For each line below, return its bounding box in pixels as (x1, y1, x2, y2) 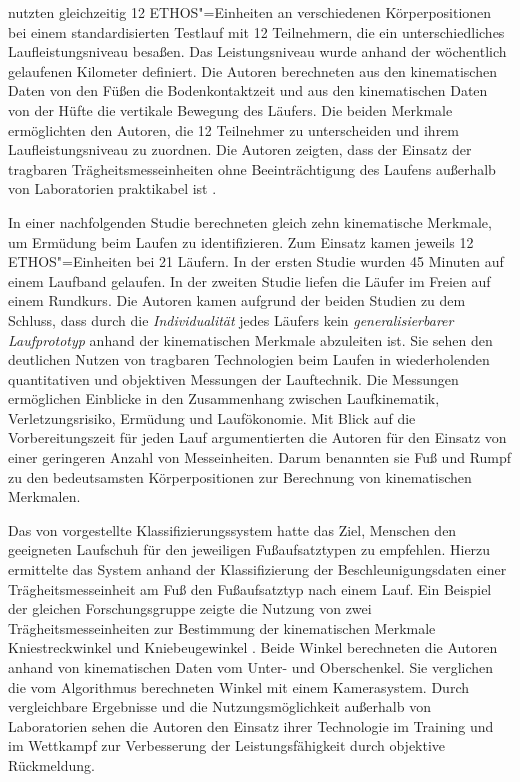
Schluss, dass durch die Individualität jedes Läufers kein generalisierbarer (8, 309, 454, 330)
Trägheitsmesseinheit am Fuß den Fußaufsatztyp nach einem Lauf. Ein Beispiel (8, 578, 492, 599)
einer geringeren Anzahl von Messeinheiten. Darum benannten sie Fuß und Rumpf (8, 447, 512, 468)
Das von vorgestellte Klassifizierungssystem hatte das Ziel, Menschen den (8, 519, 457, 540)
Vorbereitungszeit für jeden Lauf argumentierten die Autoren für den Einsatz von (8, 427, 507, 448)
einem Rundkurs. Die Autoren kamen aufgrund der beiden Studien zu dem (8, 290, 466, 311)
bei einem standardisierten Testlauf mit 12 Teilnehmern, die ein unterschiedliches (8, 21, 505, 42)
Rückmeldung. (8, 754, 95, 775)
